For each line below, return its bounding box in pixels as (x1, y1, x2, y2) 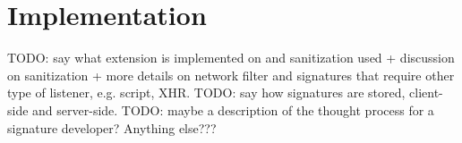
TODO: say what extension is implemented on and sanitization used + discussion (7, 48, 455, 67)
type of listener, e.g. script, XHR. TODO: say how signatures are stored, (7, 83, 406, 102)
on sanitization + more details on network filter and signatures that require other (7, 65, 455, 84)
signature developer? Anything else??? (7, 118, 217, 137)
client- (409, 83, 443, 102)
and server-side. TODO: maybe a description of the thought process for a (32, 100, 434, 119)
